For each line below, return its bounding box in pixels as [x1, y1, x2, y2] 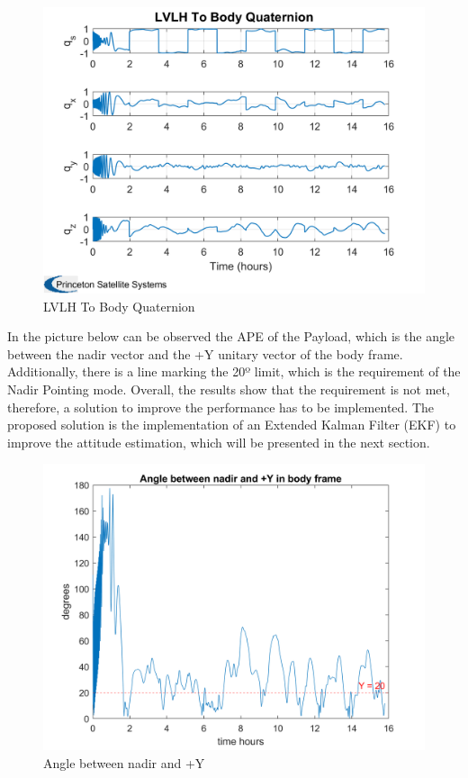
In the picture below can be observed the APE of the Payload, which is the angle [7, 327, 455, 346]
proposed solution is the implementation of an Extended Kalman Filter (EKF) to [7, 415, 456, 434]
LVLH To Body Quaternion [43, 296, 195, 315]
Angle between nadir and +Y [43, 753, 205, 772]
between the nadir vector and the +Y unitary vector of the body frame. [7, 344, 403, 363]
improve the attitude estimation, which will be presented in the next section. [7, 432, 430, 451]
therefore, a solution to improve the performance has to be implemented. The [7, 397, 434, 416]
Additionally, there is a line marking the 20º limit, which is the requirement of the [7, 362, 461, 381]
